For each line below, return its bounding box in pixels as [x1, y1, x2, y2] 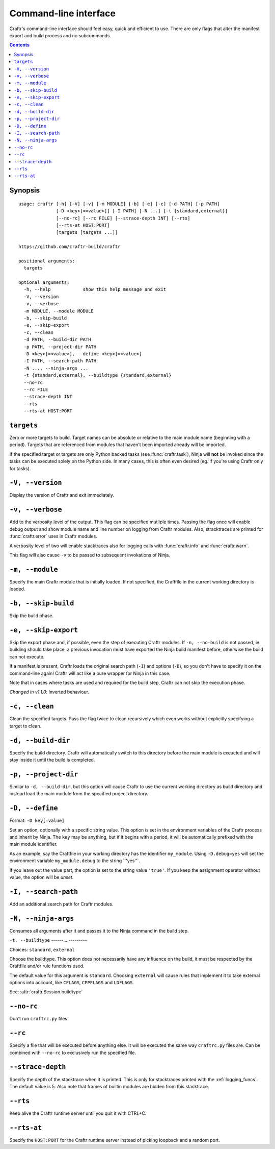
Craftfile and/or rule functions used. [9, 963, 85, 969]
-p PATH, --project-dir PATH [23, 344, 97, 350]
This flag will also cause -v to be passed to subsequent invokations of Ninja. [9, 552, 170, 558]
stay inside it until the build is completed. [9, 756, 95, 763]
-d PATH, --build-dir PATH [23, 337, 91, 343]
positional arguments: [18, 258, 75, 264]
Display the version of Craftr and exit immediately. [9, 492, 115, 498]
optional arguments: [18, 280, 70, 285]
